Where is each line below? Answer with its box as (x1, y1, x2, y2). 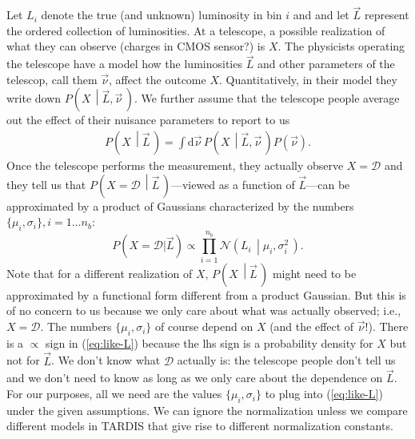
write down (6, 90, 62, 107)
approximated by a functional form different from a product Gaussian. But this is (6, 286, 406, 303)
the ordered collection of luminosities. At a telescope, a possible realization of (6, 22, 385, 38)
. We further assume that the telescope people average (134, 90, 400, 107)
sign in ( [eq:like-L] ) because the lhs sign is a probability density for (46, 334, 373, 351)
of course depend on (154, 318, 253, 335)
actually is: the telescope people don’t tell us (177, 352, 396, 369)
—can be (306, 175, 350, 192)
